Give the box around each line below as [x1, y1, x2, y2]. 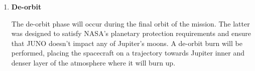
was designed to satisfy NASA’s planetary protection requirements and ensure [11, 28, 251, 38]
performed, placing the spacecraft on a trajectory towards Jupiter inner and [11, 47, 245, 58]
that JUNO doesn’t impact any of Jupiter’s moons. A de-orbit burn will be [11, 37, 242, 48]
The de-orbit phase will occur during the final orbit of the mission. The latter [11, 18, 250, 28]
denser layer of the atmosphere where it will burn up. [11, 57, 176, 67]
